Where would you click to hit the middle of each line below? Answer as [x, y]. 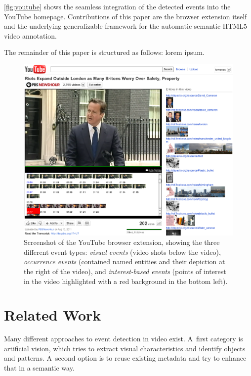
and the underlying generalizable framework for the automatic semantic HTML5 [126, 26]
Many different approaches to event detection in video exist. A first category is [124, 339]
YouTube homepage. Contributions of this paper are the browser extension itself [125, 16]
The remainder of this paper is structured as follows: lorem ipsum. [104, 52]
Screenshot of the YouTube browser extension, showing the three [122, 242]
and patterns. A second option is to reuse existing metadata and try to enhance [125, 358]
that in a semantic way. [39, 368]
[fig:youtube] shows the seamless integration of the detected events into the [117, 6]
